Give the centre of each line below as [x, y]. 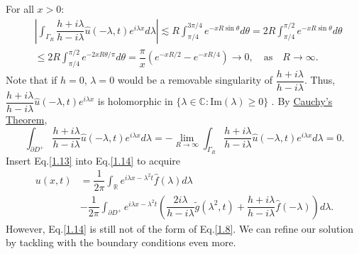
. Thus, [320, 80]
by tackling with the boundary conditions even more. [121, 242]
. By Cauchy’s [302, 101]
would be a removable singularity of [195, 80]
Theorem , [27, 120]
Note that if [32, 80]
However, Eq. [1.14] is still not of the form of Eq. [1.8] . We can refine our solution [180, 228]
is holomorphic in [135, 101]
